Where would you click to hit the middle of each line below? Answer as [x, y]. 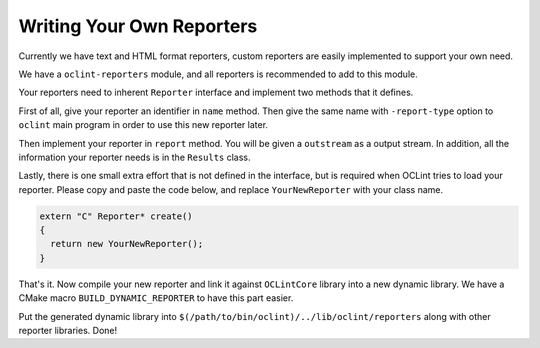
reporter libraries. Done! [68, 330]
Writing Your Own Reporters [138, 26]
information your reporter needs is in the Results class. [134, 157]
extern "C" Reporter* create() [116, 216]
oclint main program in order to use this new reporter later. [143, 125]
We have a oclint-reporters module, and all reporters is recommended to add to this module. [218, 74]
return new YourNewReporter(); [127, 244]
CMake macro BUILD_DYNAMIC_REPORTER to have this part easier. [156, 298]
